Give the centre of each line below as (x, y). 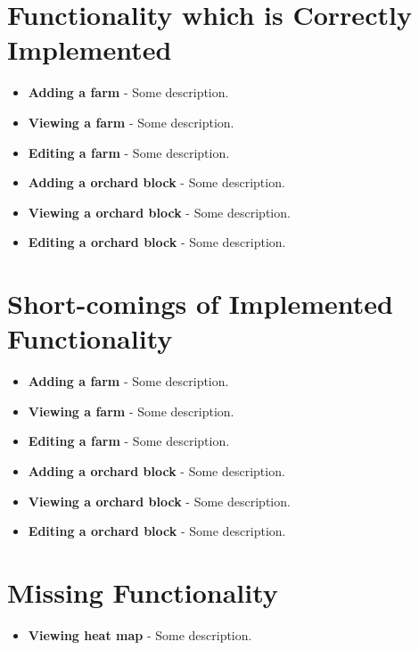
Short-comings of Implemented (200, 304)
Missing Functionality (143, 592)
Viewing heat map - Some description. (140, 634)
